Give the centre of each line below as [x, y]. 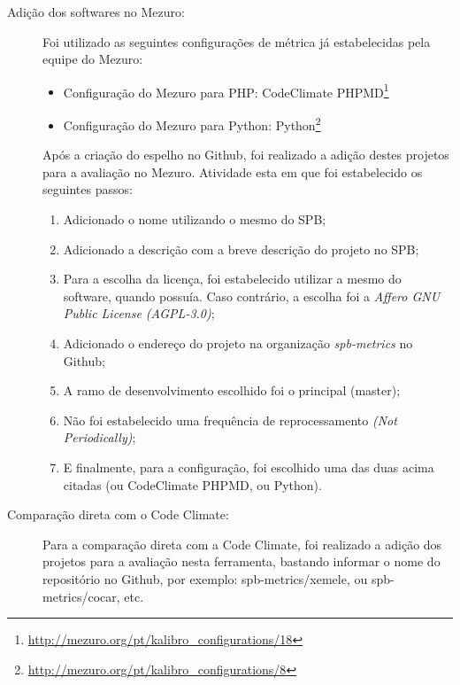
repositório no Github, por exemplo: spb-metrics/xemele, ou [205, 578]
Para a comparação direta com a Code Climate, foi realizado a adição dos [242, 544]
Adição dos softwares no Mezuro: [96, 12]
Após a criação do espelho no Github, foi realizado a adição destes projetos [246, 155]
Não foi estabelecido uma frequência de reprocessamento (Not [230, 420]
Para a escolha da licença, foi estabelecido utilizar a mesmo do [232, 279]
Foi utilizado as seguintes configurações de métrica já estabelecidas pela [237, 41]
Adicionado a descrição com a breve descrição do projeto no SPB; [241, 249]
